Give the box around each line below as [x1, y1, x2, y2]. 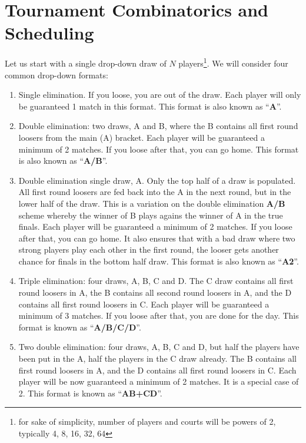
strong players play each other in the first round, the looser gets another [18, 243, 279, 256]
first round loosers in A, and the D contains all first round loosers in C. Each [18, 363, 297, 376]
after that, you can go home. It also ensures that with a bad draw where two [18, 232, 295, 244]
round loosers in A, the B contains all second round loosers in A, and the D [18, 286, 292, 299]
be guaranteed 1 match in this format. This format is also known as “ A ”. [18, 100, 282, 112]
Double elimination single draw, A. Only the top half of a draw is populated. [18, 174, 296, 186]
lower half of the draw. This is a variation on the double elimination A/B [18, 197, 285, 209]
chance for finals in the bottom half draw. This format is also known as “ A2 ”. [18, 254, 299, 267]
